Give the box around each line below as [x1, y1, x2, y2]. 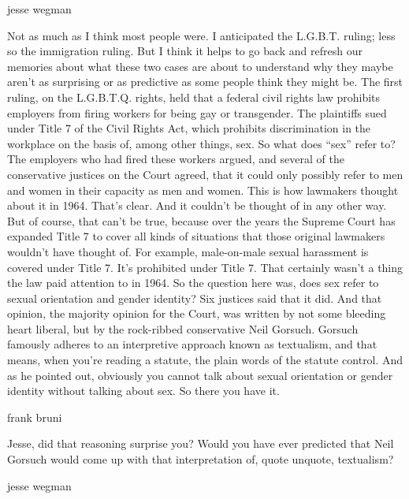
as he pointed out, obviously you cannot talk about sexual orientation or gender [7, 367, 393, 383]
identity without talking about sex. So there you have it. [7, 382, 280, 399]
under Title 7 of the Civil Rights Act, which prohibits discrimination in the [7, 120, 371, 136]
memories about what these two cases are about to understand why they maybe [7, 58, 393, 74]
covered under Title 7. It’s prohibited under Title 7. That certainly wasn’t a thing [7, 259, 403, 275]
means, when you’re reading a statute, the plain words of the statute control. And [7, 352, 403, 368]
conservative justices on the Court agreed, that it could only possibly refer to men [7, 166, 403, 182]
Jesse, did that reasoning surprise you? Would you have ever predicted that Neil [7, 435, 394, 452]
